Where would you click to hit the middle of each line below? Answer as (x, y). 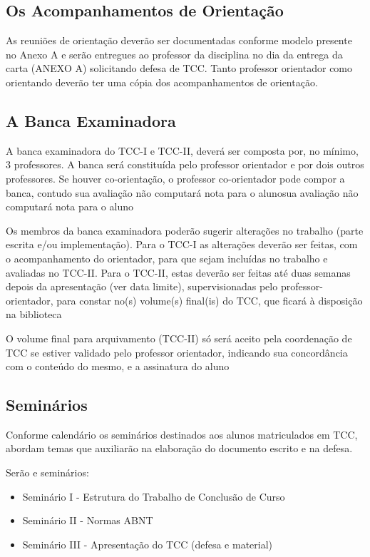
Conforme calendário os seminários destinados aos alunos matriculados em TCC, (182, 434)
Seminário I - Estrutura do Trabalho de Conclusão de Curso (154, 496)
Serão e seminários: (47, 472)
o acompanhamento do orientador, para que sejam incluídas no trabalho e (167, 258)
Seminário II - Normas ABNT (88, 520)
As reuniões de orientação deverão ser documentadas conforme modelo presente (179, 40)
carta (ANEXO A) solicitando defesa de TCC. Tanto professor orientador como (179, 68)
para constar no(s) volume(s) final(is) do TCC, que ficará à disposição (210, 300)
